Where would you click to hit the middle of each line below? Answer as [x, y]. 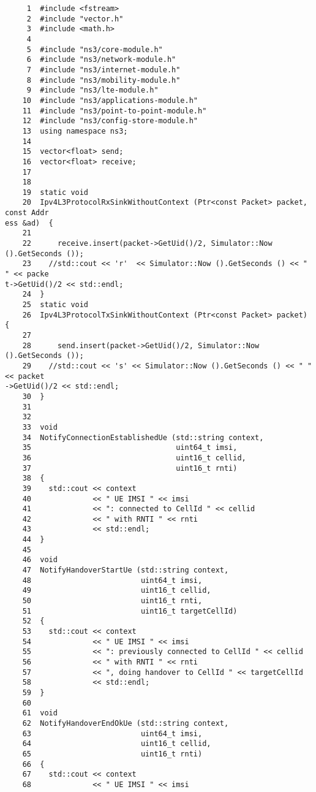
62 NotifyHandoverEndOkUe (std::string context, [126, 723]
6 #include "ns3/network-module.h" [101, 60]
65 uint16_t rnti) [112, 754]
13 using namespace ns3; [75, 131]
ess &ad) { [29, 223]
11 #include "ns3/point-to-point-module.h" [115, 111]
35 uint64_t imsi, [130, 448]
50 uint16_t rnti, [112, 601]
